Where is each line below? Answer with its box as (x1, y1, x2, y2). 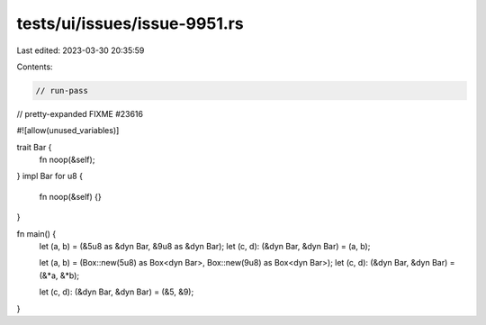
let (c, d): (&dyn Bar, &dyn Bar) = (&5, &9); (39, 286, 194, 297)
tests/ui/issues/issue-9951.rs (16, 14, 244, 33)
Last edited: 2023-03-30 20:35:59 (16, 45, 145, 56)
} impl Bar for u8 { (16, 171, 83, 182)
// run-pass (35, 86, 89, 95)
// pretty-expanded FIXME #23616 (16, 108, 144, 119)
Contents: (16, 61, 53, 72)
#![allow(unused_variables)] (16, 125, 120, 136)
